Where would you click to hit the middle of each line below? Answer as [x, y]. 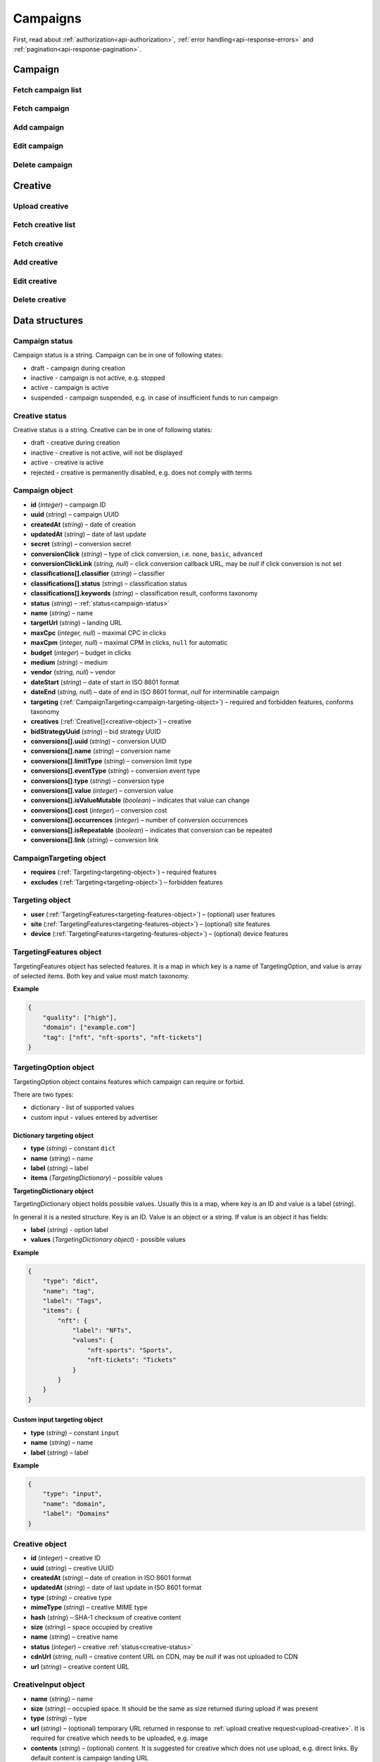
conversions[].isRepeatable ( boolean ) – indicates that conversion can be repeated [151, 830]
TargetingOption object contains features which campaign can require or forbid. [129, 1081]
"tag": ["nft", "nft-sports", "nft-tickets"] [122, 1037]
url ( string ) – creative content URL [80, 1666]
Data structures [48, 320]
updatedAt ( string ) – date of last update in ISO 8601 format [116, 1588]
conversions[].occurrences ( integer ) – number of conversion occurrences [139, 820]
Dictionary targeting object [53, 1135]
